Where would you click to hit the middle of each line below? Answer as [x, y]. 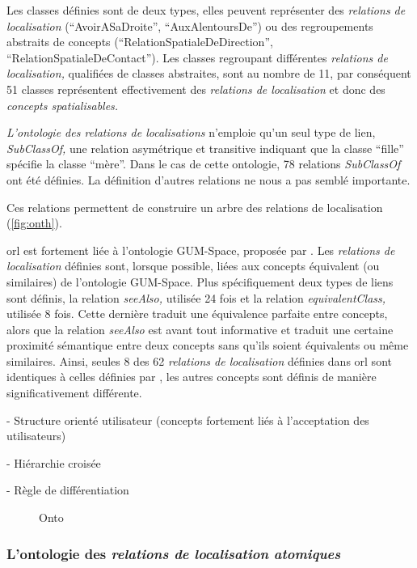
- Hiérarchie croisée [54, 462]
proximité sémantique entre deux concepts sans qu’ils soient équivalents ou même [208, 345]
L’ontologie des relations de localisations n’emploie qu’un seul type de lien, [191, 132]
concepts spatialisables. [63, 105]
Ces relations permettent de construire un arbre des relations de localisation [195, 207]
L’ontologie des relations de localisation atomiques [174, 553]
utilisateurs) [36, 436]
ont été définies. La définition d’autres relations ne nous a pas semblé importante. [208, 179]
